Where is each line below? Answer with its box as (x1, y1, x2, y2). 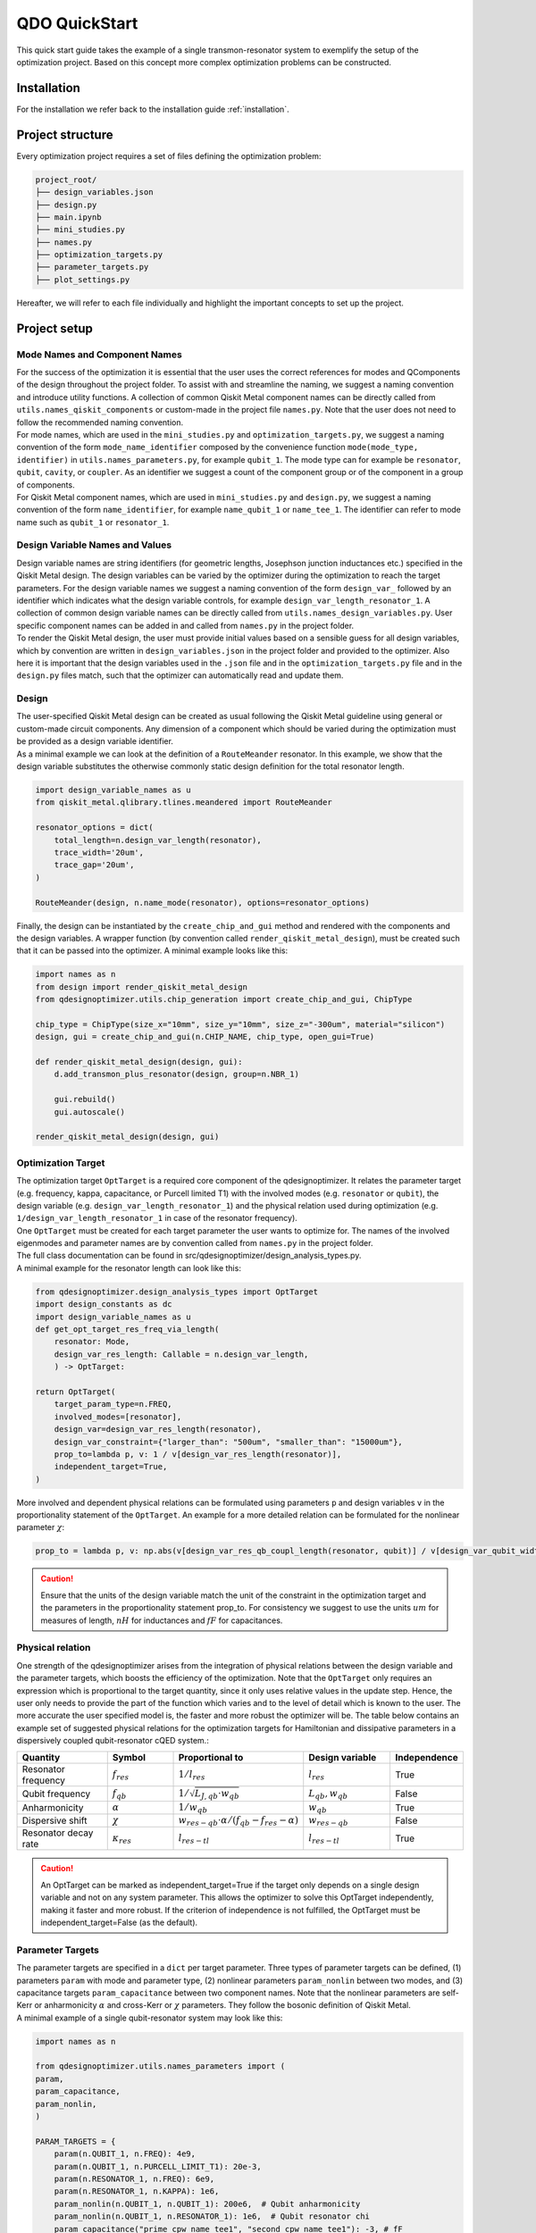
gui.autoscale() (54, 1107, 125, 1116)
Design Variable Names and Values (16, 539, 172, 551)
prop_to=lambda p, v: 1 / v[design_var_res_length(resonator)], (54, 1449, 342, 1459)
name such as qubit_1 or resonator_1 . (16, 516, 170, 527)
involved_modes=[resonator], (54, 1411, 182, 1422)
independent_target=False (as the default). (40, 1917, 198, 1928)
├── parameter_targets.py (35, 262, 149, 272)
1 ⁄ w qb (178, 1801, 208, 1815)
